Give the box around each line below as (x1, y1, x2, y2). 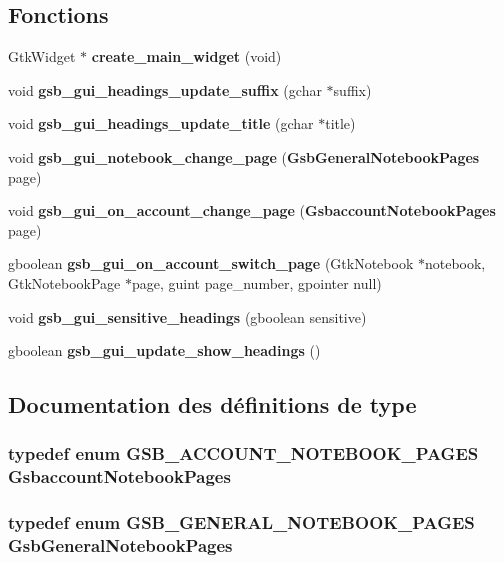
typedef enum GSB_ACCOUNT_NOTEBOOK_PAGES (8, 441, 479, 466)
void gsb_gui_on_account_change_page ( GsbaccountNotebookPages (8, 200, 496, 221)
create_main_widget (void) (91, 46, 282, 67)
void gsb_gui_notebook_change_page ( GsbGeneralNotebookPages (8, 146, 480, 167)
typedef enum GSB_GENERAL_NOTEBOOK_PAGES (8, 510, 475, 535)
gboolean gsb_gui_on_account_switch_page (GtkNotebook (8, 253, 414, 274)
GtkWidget (8, 46, 76, 67)
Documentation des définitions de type (8, 389, 417, 420)
